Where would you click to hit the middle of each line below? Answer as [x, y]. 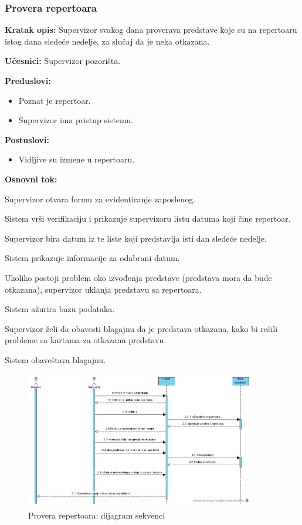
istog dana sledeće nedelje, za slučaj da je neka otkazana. [107, 41]
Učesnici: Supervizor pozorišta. [63, 61]
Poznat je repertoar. [55, 100]
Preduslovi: [28, 80]
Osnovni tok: [31, 179]
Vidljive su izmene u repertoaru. [77, 159]
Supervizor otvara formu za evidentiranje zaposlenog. [100, 199]
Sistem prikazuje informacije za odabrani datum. [92, 258]
